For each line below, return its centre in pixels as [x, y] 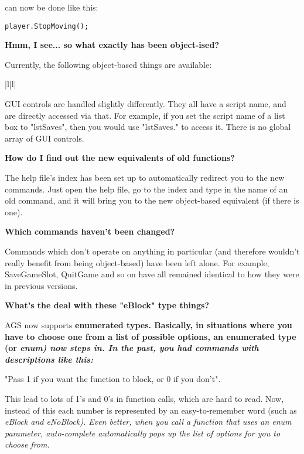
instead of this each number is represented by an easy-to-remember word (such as [151, 410]
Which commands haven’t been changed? [90, 231]
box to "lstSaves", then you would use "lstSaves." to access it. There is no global [148, 127]
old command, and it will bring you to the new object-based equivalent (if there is [152, 200]
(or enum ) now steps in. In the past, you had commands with [132, 348]
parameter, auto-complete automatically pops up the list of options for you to [143, 433]
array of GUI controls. [45, 138]
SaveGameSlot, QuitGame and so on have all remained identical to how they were [152, 274]
